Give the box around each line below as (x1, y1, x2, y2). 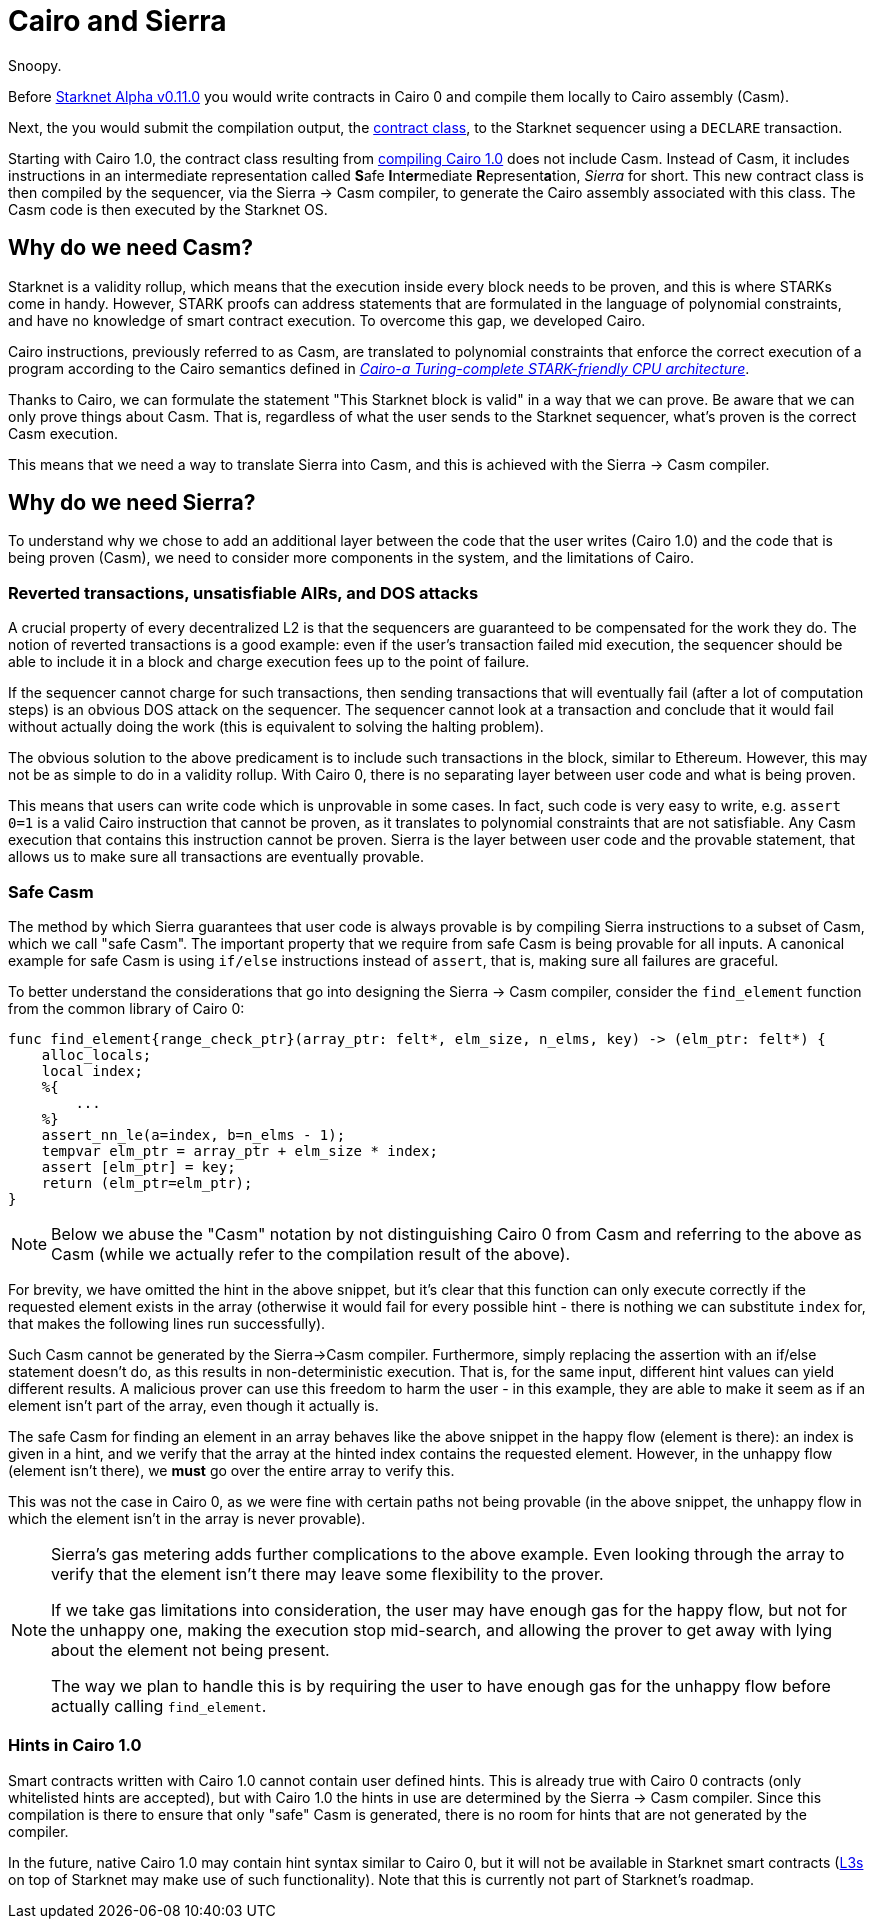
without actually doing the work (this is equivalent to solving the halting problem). (8, 718, 544, 736)
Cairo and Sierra (8, 4, 227, 38)
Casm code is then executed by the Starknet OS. (8, 200, 328, 218)
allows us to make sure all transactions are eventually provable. (8, 848, 424, 866)
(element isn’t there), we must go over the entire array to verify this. (8, 1461, 455, 1479)
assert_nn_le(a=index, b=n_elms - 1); (41, 1126, 346, 1143)
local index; (41, 1062, 143, 1079)
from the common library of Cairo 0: (8, 999, 245, 1017)
